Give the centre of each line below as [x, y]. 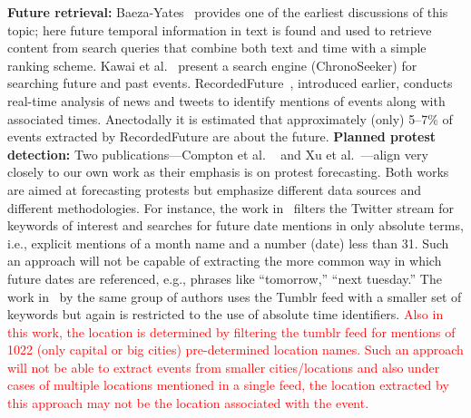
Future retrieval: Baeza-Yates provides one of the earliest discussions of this [228, 12]
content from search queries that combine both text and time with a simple [217, 48]
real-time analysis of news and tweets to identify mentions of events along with [226, 100]
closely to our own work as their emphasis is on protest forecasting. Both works [228, 172]
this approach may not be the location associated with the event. [188, 403]
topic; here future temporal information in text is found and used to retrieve [220, 29]
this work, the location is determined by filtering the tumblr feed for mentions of [231, 331]
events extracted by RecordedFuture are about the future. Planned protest [221, 136]
